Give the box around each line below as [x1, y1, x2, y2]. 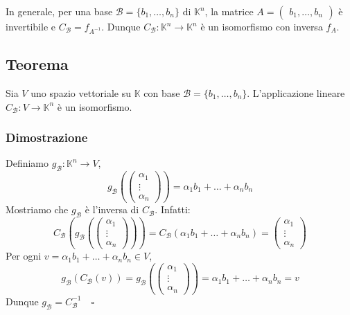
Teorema [6, 53, 69, 75]
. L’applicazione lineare [247, 85, 345, 100]
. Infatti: [155, 202, 191, 217]
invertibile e [6, 19, 55, 33]
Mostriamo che [6, 202, 69, 217]
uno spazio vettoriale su [30, 85, 132, 100]
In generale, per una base [6, 4, 113, 18]
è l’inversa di [85, 202, 139, 217]
